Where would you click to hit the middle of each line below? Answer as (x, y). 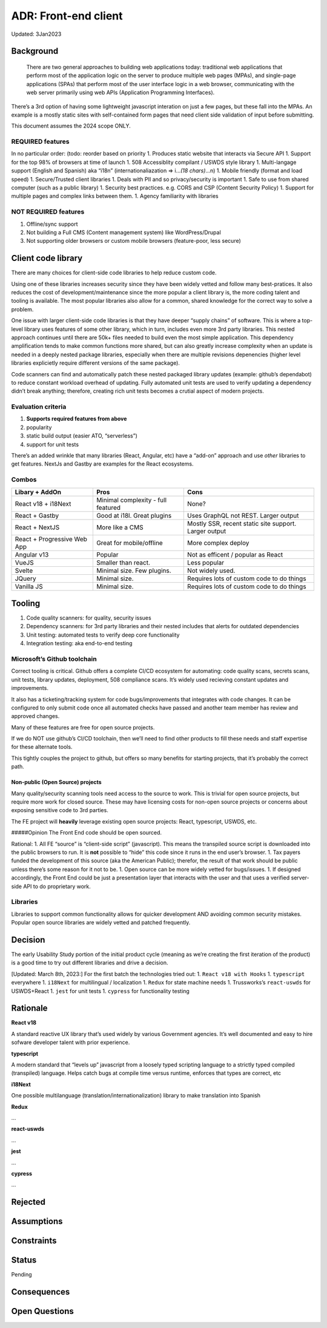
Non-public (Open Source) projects (57, 782)
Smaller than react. (123, 563)
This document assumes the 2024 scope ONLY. (71, 126)
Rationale (29, 1008)
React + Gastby (37, 515)
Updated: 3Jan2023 (36, 34)
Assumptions (37, 1221)
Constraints (34, 1241)
